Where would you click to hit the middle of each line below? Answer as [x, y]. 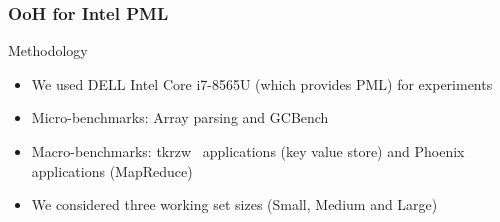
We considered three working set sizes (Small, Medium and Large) [234, 204]
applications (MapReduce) [112, 170]
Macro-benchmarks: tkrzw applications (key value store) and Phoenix [248, 151]
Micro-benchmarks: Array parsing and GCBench [180, 117]
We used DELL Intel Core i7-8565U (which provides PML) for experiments [262, 83]
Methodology [48, 50]
